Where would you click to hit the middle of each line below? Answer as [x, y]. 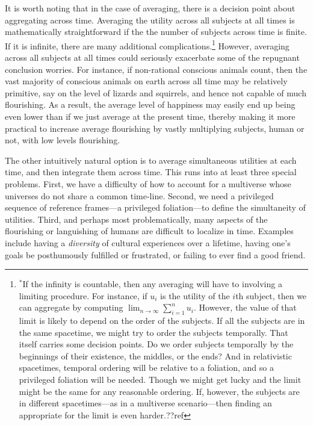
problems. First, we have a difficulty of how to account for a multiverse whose [148, 183]
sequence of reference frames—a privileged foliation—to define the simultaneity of [155, 207]
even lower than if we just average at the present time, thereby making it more [150, 116]
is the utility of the [195, 295]
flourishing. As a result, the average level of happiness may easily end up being [150, 104]
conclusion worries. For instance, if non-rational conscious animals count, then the [156, 69]
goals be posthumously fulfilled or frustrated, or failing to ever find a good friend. [155, 254]
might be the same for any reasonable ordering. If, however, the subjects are [159, 391]
